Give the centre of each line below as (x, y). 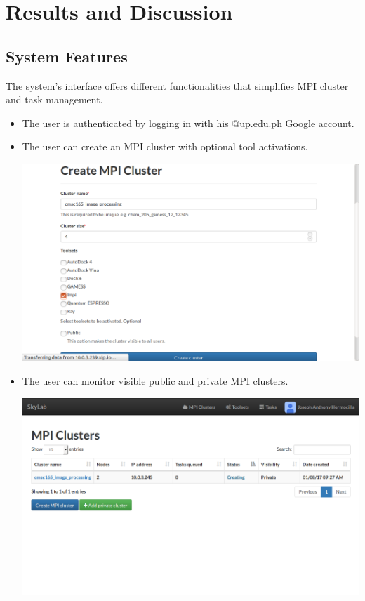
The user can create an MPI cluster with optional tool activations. (165, 146)
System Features (67, 56)
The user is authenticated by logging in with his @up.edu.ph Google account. (188, 123)
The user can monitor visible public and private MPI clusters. (155, 380)
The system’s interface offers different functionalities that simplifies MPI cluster (177, 85)
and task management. (54, 99)
